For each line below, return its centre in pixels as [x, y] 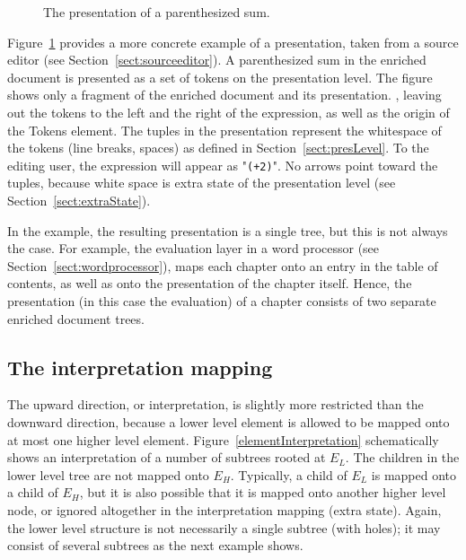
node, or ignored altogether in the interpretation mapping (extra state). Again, [224, 509]
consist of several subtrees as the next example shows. [155, 545]
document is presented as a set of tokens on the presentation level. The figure [220, 77]
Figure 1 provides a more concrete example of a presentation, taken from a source [233, 42]
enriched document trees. [76, 318]
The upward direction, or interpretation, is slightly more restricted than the [215, 404]
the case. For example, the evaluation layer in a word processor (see [193, 248]
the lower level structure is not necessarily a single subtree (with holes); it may [224, 527]
